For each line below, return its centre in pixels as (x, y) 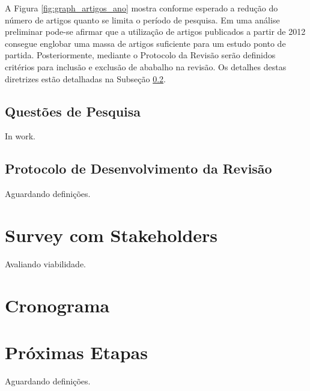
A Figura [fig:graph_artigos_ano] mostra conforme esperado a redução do (141, 8)
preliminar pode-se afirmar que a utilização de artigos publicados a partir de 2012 (155, 32)
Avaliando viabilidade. (45, 263)
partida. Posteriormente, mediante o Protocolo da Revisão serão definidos (140, 55)
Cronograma (57, 305)
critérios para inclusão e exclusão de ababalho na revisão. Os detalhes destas (146, 66)
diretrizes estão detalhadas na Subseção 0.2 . (85, 78)
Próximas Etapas (76, 352)
